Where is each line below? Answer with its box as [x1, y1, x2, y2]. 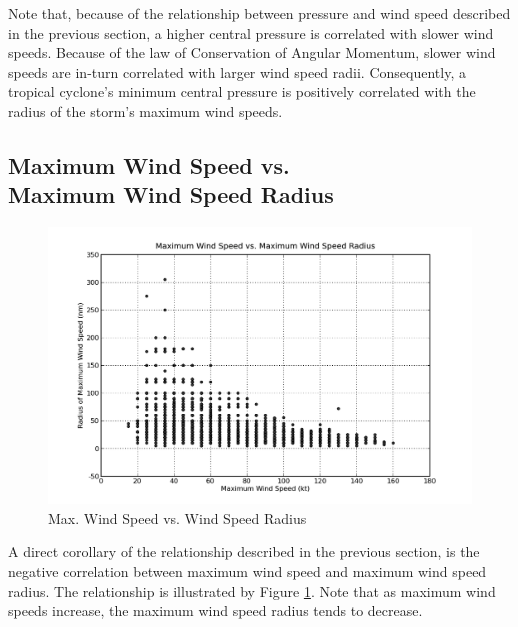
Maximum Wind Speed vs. [8, 149, 290, 180]
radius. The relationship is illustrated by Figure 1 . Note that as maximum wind [8, 580, 496, 601]
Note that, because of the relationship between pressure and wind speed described [8, 3, 511, 23]
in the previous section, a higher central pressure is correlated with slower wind [8, 22, 494, 43]
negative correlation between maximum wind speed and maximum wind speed [8, 560, 487, 581]
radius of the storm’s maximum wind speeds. [8, 100, 283, 121]
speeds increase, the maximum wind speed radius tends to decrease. [8, 600, 423, 621]
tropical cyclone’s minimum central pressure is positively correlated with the [8, 81, 476, 102]
